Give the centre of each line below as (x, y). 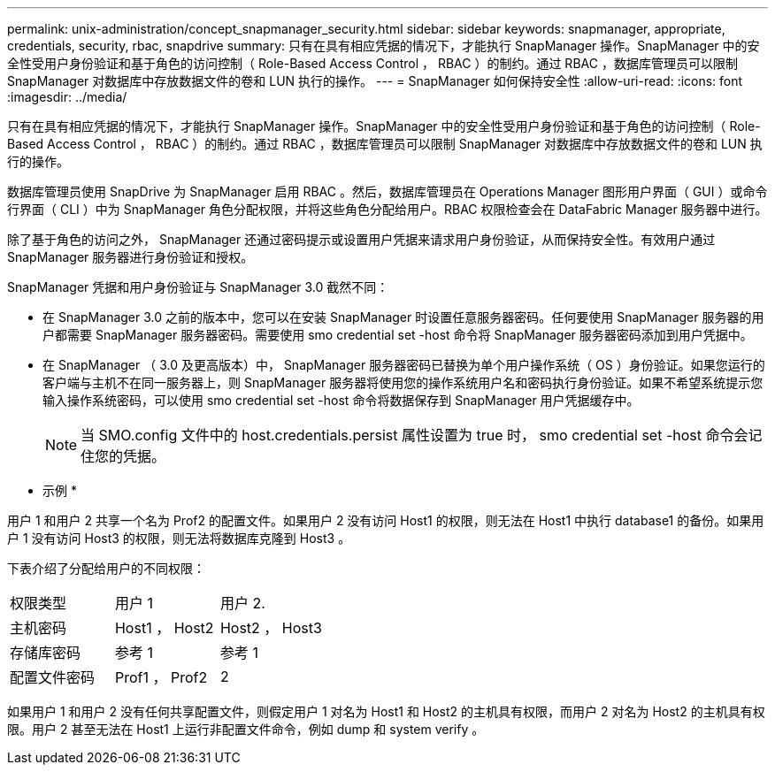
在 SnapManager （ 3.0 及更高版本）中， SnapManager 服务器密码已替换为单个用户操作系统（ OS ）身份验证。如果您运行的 (404, 365)
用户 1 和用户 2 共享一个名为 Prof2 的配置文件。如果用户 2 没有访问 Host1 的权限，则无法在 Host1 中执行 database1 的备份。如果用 (386, 520)
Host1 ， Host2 (164, 628)
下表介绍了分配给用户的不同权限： (106, 568)
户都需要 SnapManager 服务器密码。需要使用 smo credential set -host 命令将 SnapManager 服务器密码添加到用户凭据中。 (398, 335)
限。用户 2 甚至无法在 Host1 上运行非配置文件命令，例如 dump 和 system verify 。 (246, 729)
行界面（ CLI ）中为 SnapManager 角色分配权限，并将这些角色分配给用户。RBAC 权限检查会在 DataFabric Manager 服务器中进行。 (387, 209)
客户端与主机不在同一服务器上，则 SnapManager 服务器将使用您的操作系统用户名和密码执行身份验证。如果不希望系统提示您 (403, 382)
